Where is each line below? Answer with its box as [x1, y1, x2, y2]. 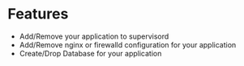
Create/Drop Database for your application [19, 48, 162, 58]
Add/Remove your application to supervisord [19, 31, 169, 41]
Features [7, 5, 69, 23]
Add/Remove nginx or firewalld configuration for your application [19, 39, 237, 49]
